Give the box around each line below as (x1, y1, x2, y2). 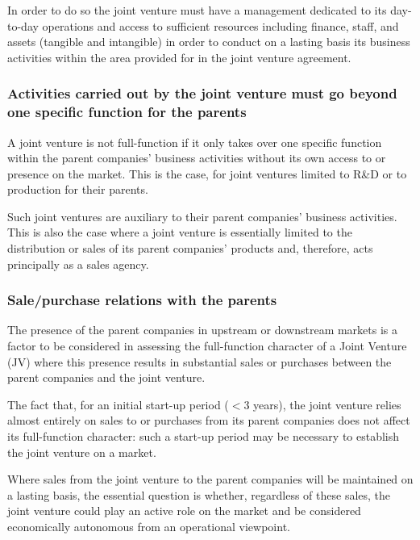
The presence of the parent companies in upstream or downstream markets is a (7, 321, 398, 338)
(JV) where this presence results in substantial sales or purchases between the (7, 353, 392, 370)
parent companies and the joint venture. (7, 369, 206, 386)
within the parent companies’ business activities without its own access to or (7, 149, 386, 166)
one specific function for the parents (7, 102, 247, 122)
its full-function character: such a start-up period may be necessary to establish (7, 428, 400, 445)
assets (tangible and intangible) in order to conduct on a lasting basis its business (7, 33, 410, 50)
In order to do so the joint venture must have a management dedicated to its (7, 2, 387, 18)
